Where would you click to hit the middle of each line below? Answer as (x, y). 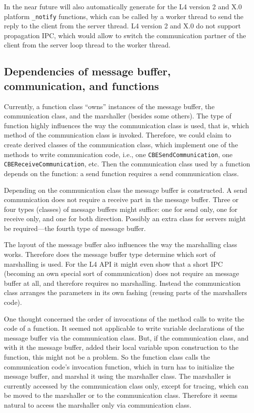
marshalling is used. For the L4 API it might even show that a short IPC (114, 264)
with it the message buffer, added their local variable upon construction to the (121, 347)
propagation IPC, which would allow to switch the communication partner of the (125, 35)
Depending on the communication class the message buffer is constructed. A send (126, 190)
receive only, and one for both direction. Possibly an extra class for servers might (125, 218)
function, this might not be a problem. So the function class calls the (107, 357)
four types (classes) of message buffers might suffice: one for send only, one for (121, 209)
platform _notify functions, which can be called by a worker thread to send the (124, 16)
